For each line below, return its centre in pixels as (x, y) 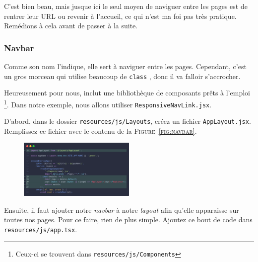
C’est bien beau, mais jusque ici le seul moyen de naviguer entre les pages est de (126, 6)
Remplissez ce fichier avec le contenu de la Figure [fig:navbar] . (100, 131)
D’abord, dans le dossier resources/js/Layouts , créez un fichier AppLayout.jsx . (128, 121)
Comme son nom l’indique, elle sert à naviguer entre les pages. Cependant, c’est (125, 66)
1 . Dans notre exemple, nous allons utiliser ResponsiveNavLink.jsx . (108, 103)
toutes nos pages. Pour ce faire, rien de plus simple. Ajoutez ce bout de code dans (128, 219)
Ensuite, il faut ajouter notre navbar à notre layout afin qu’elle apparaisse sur (122, 210)
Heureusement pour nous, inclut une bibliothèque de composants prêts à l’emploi (127, 93)
